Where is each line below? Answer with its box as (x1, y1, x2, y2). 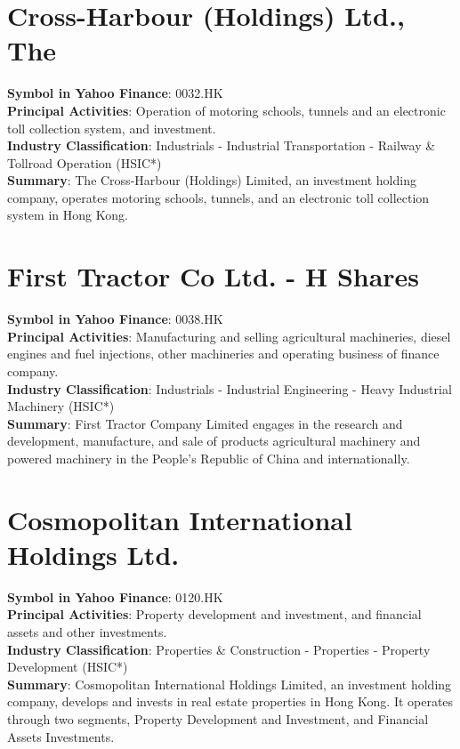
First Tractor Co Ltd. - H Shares (7, 258, 420, 294)
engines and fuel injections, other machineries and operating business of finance (7, 344, 440, 363)
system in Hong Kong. (7, 205, 128, 224)
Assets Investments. (7, 727, 115, 745)
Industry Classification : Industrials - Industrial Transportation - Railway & (7, 136, 436, 155)
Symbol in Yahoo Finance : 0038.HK (7, 310, 223, 328)
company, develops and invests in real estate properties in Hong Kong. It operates (7, 692, 454, 711)
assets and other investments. (7, 623, 167, 641)
